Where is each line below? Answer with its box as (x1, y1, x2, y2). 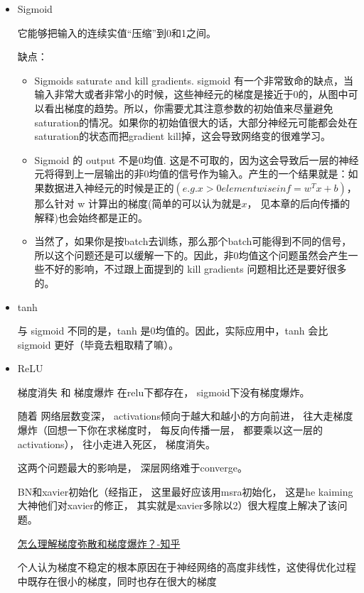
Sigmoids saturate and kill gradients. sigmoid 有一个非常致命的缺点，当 (34, 72, 353, 87)
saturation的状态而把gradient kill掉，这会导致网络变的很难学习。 (34, 129, 331, 143)
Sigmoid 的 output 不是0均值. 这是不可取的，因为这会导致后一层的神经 (34, 152, 359, 167)
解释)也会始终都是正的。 (34, 210, 149, 224)
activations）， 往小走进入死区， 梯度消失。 (17, 436, 215, 451)
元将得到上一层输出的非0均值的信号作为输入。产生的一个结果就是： (34, 166, 348, 181)
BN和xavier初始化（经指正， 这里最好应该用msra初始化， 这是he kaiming (17, 484, 353, 499)
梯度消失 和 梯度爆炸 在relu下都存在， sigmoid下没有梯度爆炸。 (17, 384, 310, 399)
